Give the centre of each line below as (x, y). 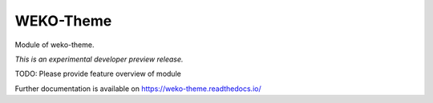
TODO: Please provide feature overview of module (98, 74)
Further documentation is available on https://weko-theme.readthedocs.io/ (138, 89)
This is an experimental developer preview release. (99, 59)
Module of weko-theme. (55, 45)
